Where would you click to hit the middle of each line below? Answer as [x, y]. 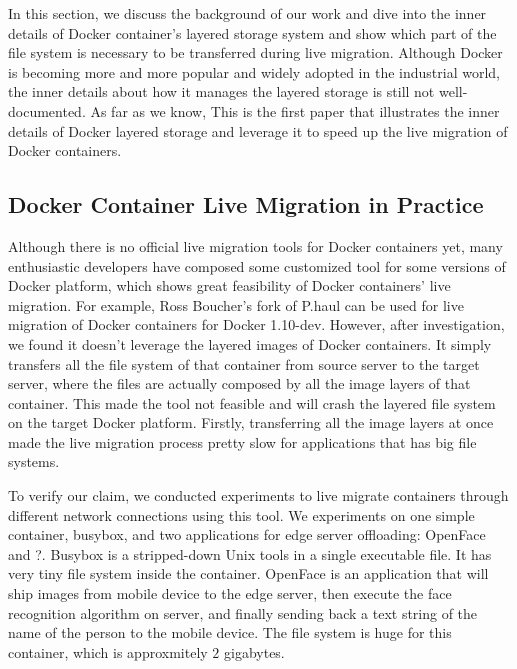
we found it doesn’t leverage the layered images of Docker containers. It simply [250, 343]
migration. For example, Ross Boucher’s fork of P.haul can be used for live [236, 304]
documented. [47, 110]
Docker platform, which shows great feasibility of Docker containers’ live [229, 285]
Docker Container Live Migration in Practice [246, 204]
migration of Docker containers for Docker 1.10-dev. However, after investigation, [256, 324]
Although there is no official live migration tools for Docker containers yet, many [255, 245]
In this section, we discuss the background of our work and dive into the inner [247, 13]
